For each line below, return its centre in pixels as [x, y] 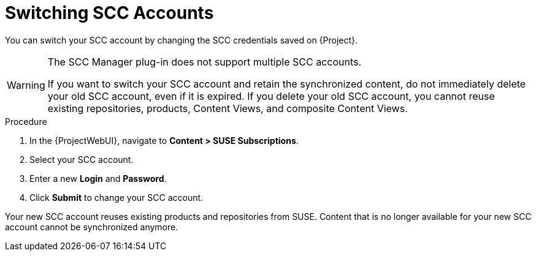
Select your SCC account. [82, 159]
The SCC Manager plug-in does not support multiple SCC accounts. [205, 62]
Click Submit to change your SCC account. [117, 197]
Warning [26, 85]
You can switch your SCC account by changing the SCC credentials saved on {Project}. [182, 40]
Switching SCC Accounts [109, 13]
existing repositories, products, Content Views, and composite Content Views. [228, 108]
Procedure [26, 121]
